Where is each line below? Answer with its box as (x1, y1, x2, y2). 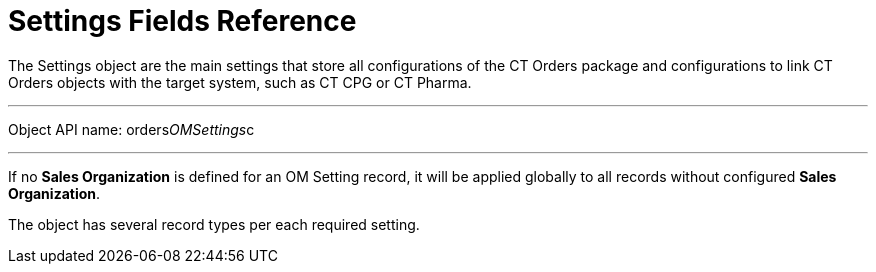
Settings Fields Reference (8, 4, 357, 38)
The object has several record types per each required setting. (8, 215, 420, 233)
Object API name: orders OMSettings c (8, 120, 255, 138)
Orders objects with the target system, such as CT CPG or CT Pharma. (8, 73, 472, 91)
